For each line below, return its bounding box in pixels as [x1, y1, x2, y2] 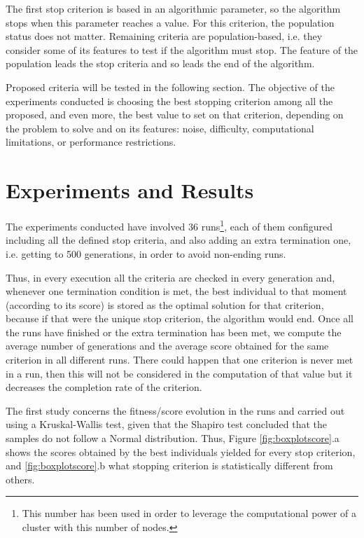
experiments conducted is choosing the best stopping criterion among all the [6, 93, 333, 108]
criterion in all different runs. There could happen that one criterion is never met [6, 352, 353, 367]
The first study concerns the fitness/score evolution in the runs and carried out [6, 403, 345, 418]
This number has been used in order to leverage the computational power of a [22, 506, 356, 520]
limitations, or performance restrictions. [6, 134, 176, 149]
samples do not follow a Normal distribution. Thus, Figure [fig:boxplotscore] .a [6, 431, 339, 446]
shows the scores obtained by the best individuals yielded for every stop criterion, [6, 444, 356, 459]
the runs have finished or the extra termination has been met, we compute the [6, 324, 342, 339]
